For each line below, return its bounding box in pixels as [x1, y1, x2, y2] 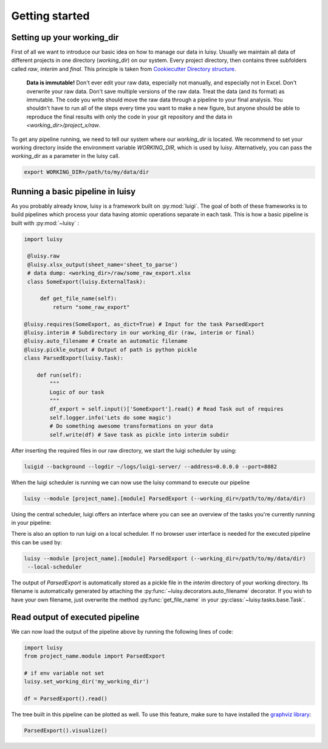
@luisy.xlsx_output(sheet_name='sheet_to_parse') [27, 261, 179, 268]
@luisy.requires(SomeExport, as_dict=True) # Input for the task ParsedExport [24, 321, 264, 327]
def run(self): [36, 371, 82, 378]
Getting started [11, 9, 90, 22]
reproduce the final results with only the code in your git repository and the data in [26, 113, 233, 120]
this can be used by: [11, 538, 62, 546]
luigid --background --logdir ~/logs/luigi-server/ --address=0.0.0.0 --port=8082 [24, 463, 278, 470]
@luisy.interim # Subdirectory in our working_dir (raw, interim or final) [24, 329, 255, 336]
